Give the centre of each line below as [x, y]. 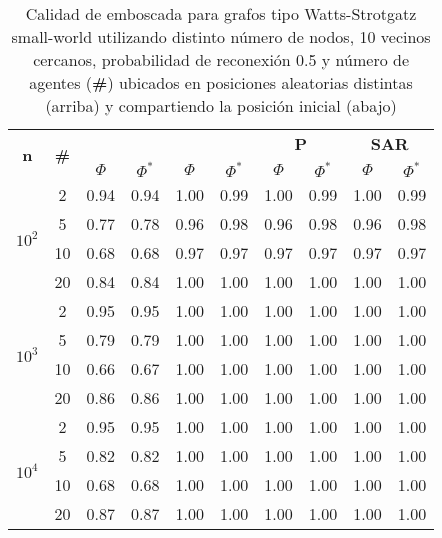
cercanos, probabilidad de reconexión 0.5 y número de [221, 59]
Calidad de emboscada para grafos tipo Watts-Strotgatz [221, 13]
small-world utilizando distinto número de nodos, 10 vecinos [221, 36]
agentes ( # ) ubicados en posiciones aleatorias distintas [221, 82]
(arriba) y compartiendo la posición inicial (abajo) [221, 105]
